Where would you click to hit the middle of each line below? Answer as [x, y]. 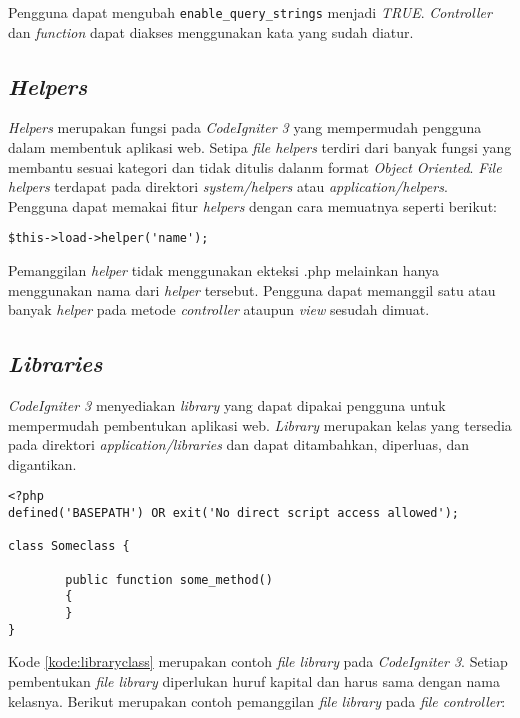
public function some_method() [169, 579]
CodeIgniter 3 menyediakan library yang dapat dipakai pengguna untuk [227, 405]
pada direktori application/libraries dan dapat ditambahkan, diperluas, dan [239, 444]
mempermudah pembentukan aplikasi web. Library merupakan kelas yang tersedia [260, 424]
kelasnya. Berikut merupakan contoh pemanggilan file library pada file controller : [257, 700]
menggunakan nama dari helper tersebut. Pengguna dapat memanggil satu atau [252, 289]
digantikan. [42, 463]
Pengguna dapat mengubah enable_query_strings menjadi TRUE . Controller [250, 12]
